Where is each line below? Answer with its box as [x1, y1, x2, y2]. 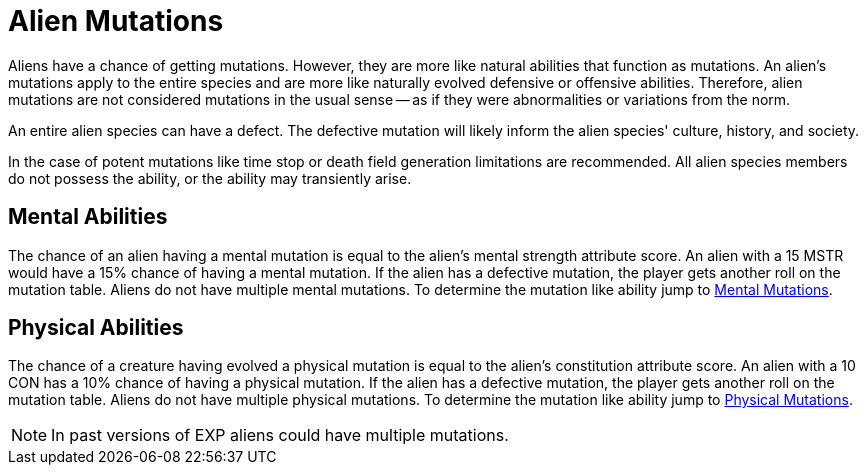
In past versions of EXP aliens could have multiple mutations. [51, 425, 509, 446]
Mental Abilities [8, 204, 168, 230]
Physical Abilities [8, 315, 184, 341]
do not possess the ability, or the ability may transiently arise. [8, 169, 412, 187]
